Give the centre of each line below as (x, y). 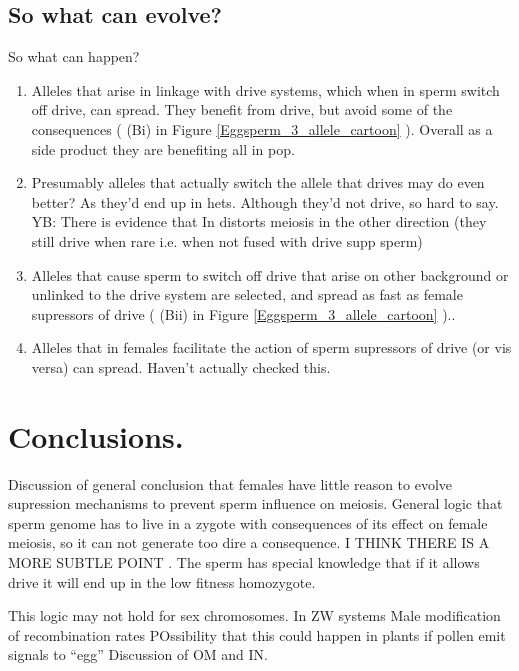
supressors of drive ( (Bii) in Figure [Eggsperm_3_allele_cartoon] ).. (243, 313)
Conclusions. (96, 435)
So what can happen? (74, 56)
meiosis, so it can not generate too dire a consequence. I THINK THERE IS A (249, 542)
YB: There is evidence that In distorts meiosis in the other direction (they (259, 221)
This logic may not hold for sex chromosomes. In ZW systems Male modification (254, 615)
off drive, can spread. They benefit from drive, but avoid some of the (242, 109)
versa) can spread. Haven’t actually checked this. (181, 366)
